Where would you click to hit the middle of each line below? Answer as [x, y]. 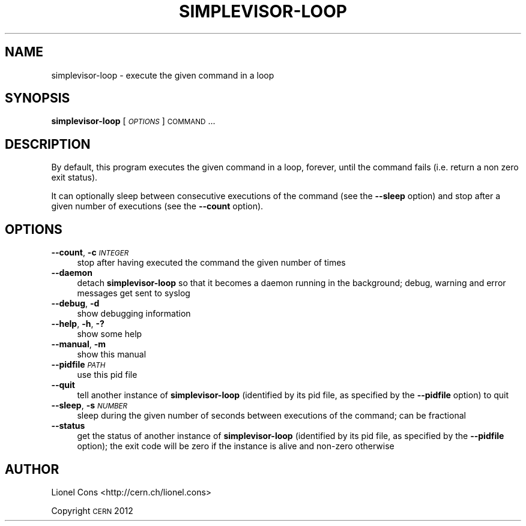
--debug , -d [75, 303]
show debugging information [134, 314]
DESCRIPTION [48, 144]
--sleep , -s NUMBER [89, 405]
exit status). [74, 178]
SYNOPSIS [38, 98]
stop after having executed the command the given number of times [211, 263]
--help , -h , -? [78, 324]
